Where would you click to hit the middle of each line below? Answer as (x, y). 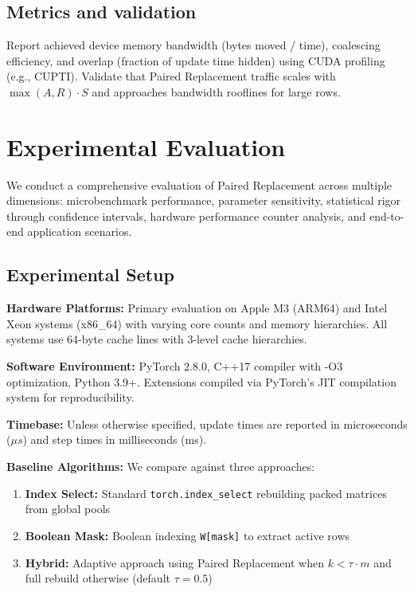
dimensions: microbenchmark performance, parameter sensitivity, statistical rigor (204, 200)
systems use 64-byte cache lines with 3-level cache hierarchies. (157, 339)
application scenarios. (80, 231)
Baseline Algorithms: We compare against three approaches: (161, 467)
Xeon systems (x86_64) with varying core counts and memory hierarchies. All (197, 323)
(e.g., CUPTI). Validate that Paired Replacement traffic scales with (171, 76)
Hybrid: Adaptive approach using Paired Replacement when (174, 562)
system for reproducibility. (70, 397)
